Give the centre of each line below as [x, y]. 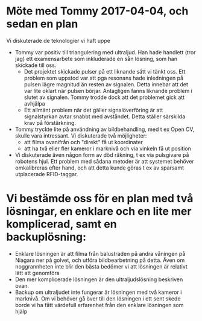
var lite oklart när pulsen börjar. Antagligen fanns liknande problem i [108, 91]
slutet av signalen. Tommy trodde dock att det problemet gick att [104, 97]
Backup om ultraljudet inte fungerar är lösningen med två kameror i [98, 292]
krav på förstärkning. [50, 122]
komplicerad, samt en [62, 224]
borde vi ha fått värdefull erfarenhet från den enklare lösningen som [99, 305]
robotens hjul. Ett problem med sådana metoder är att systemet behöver [104, 161]
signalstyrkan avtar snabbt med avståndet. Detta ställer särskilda [105, 116]
